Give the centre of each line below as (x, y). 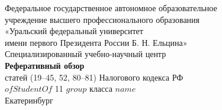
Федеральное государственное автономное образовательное (111, 8)
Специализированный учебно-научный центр (86, 54)
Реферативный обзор (45, 65)
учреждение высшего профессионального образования (102, 19)
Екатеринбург (29, 100)
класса (101, 89)
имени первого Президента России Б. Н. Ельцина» (96, 42)
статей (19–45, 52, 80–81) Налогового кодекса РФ (94, 77)
